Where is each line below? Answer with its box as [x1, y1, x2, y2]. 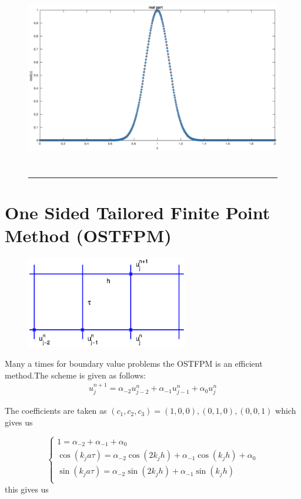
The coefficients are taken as [5, 404, 107, 417]
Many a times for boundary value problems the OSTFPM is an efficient [5, 357, 263, 370]
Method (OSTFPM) [5, 223, 172, 247]
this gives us [5, 483, 49, 495]
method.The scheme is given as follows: [5, 369, 146, 381]
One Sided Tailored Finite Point [5, 200, 270, 225]
